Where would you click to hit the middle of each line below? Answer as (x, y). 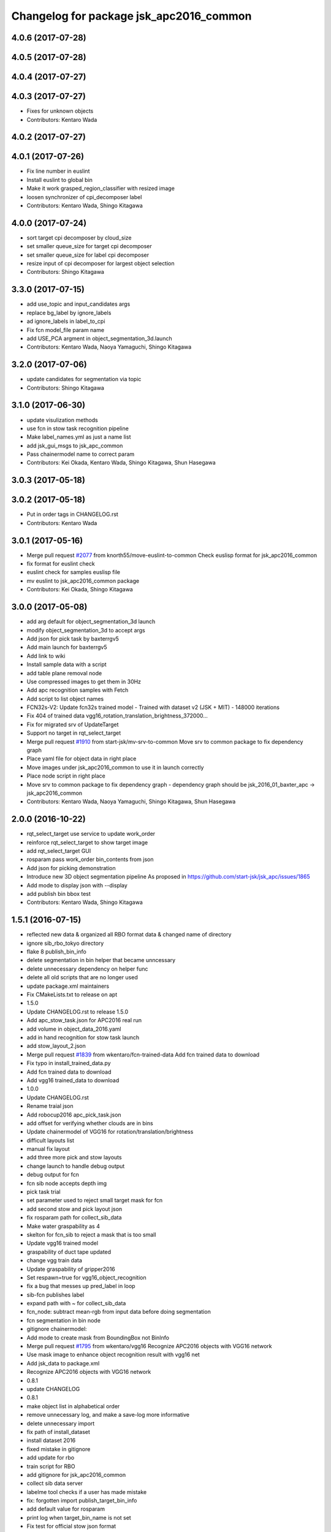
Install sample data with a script (67, 664)
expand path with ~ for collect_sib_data (76, 1303)
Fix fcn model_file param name (65, 330)
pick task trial (44, 1192)
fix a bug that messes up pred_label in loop (81, 1286)
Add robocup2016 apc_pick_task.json (74, 1115)
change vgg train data (55, 1261)
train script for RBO (51, 1466)
